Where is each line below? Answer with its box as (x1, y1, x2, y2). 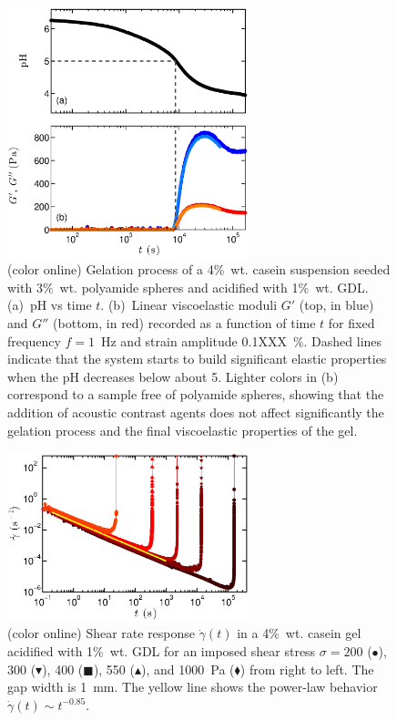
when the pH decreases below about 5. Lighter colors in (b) (7, 366, 339, 386)
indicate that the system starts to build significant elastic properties (7, 349, 387, 368)
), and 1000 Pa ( (141, 659, 235, 678)
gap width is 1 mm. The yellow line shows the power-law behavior (7, 677, 378, 696)
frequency (7, 331, 61, 350)
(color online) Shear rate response (7, 623, 196, 643)
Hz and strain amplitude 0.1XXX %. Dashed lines (100, 331, 382, 350)
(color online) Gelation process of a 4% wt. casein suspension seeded (7, 260, 391, 279)
